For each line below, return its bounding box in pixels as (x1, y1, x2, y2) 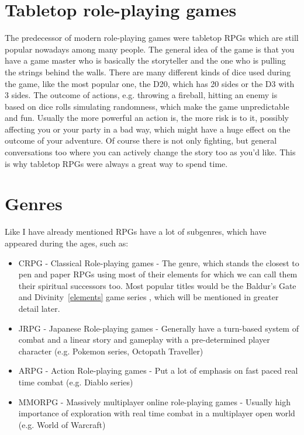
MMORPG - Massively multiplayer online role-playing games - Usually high (18, 395, 291, 408)
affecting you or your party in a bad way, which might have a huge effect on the (5, 123, 291, 135)
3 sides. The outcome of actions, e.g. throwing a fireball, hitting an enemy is (5, 89, 278, 101)
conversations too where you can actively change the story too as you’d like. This (5, 146, 296, 158)
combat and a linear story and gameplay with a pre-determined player (18, 333, 270, 346)
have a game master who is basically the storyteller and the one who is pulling (5, 54, 286, 67)
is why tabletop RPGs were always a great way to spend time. (5, 157, 228, 169)
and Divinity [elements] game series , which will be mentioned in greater (18, 291, 279, 303)
